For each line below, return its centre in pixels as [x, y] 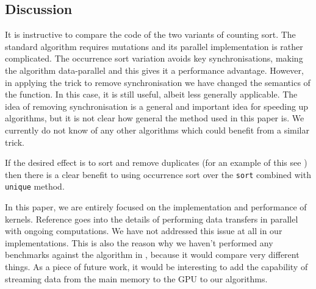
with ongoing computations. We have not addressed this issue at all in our [144, 231]
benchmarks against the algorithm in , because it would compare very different [152, 255]
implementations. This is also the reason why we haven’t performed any [139, 242]
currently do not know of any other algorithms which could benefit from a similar [157, 130]
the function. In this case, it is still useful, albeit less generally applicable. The [151, 94]
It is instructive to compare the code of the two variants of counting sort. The [150, 34]
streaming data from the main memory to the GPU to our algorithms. [136, 278]
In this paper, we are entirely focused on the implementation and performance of [156, 207]
